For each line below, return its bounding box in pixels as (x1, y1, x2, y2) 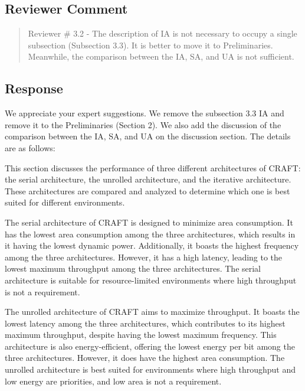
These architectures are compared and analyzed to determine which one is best (5, 184, 290, 197)
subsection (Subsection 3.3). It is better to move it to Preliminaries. (28, 38, 273, 51)
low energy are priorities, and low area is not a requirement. (5, 374, 222, 387)
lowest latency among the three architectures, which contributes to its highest (5, 317, 286, 329)
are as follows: (5, 141, 55, 154)
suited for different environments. (5, 196, 125, 208)
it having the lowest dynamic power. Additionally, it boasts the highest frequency (5, 239, 299, 252)
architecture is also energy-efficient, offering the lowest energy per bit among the (5, 340, 295, 352)
